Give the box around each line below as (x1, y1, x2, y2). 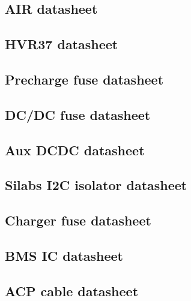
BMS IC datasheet (5, 246, 123, 264)
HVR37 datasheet (5, 35, 118, 53)
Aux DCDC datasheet (5, 140, 145, 159)
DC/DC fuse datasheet (5, 105, 151, 124)
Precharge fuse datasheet (5, 70, 164, 88)
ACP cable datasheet (5, 281, 139, 300)
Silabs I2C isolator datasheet (5, 176, 187, 194)
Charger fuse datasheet (5, 211, 151, 230)
